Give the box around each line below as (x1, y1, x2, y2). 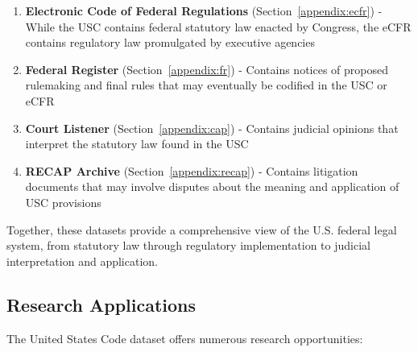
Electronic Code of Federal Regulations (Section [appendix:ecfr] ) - (25, 2, 383, 19)
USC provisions (25, 193, 101, 210)
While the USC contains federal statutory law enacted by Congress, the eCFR (25, 18, 412, 35)
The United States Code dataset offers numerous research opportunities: (6, 329, 363, 346)
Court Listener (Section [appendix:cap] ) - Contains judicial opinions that (25, 119, 399, 136)
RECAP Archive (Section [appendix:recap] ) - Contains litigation (25, 162, 358, 179)
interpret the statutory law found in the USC (25, 135, 249, 152)
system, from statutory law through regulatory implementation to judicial (6, 237, 370, 254)
